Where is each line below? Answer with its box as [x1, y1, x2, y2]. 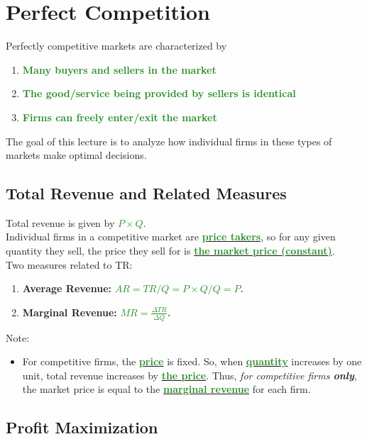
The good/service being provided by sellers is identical [22, 86, 296, 101]
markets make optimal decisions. [6, 148, 147, 162]
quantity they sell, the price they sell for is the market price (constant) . [6, 243, 335, 258]
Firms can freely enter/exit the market [22, 109, 217, 124]
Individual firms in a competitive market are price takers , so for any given [6, 229, 336, 244]
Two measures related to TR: [6, 257, 133, 272]
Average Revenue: [22, 281, 112, 296]
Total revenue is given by [6, 215, 115, 230]
